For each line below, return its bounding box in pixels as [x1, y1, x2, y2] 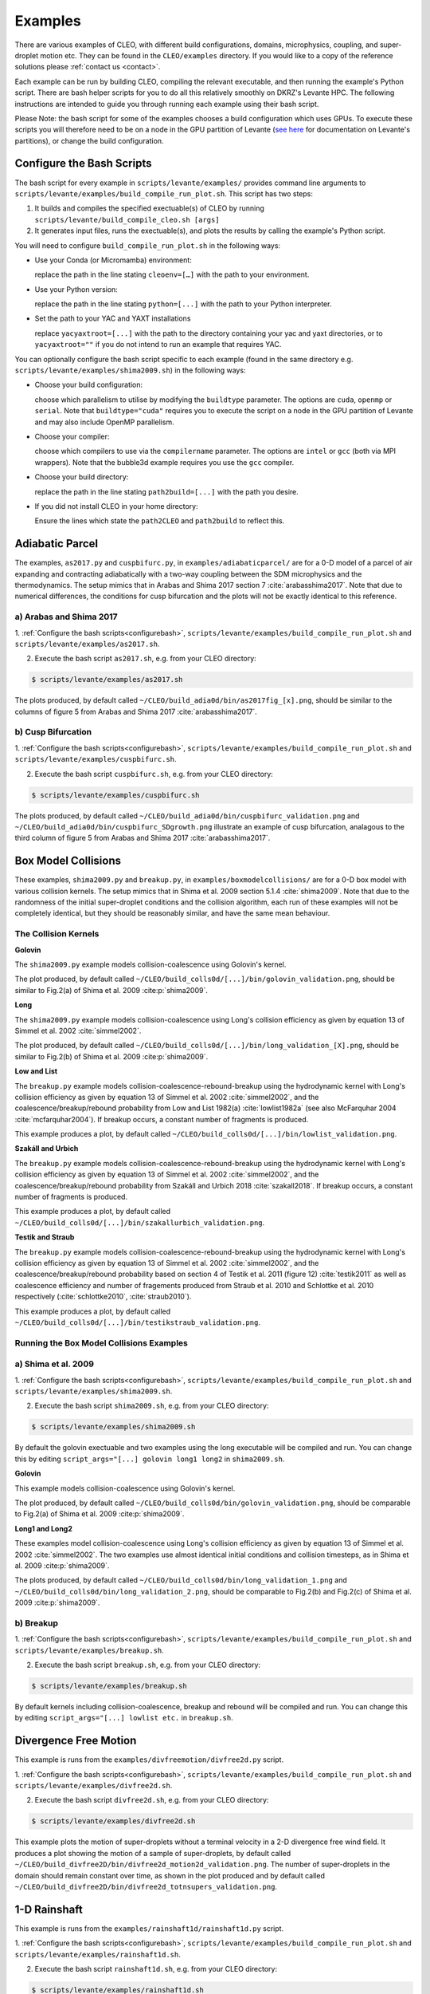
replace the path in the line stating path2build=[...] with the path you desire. [34, 487, 299, 496]
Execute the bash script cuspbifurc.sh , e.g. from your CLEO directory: [34, 769, 274, 778]
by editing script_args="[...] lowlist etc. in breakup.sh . [14, 1713, 234, 1723]
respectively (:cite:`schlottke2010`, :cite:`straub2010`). [14, 1292, 192, 1302]
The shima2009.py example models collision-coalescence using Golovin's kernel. [14, 960, 287, 969]
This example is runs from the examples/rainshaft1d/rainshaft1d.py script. [14, 1923, 284, 1933]
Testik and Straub [14, 1232, 75, 1242]
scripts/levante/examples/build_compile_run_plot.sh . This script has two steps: [14, 188, 314, 199]
